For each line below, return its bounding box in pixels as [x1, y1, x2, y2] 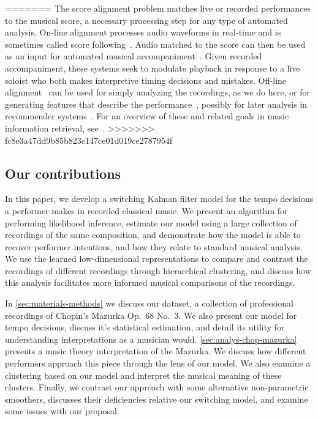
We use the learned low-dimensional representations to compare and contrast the [5, 252, 308, 265]
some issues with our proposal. [5, 404, 119, 417]
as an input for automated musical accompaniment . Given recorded [5, 50, 262, 62]
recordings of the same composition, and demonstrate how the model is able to [5, 228, 301, 241]
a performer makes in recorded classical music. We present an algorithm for [5, 204, 288, 217]
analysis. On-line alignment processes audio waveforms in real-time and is [5, 26, 281, 39]
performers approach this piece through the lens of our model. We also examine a [5, 357, 311, 370]
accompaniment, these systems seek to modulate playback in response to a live [5, 61, 300, 74]
